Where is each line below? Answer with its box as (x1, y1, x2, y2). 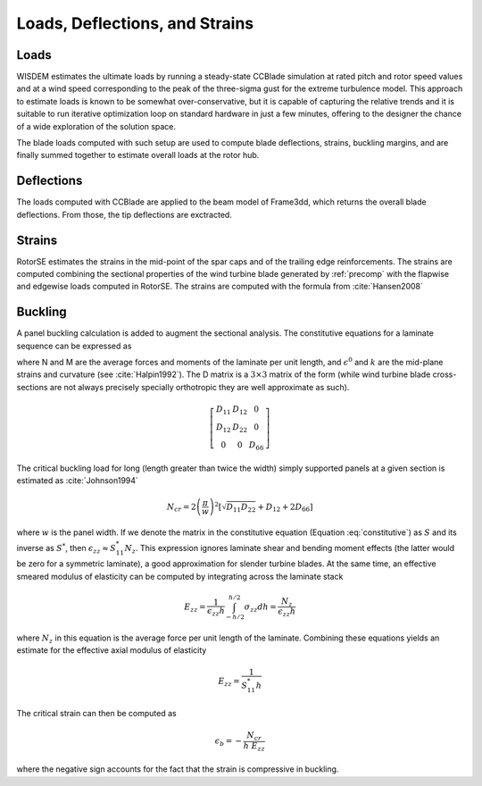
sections (16, 381, 48, 392)
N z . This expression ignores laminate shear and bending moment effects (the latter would (124, 542, 455, 556)
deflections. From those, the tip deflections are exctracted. (16, 209, 232, 220)
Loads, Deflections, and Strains (16, 13, 254, 33)
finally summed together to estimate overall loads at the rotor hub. (16, 150, 260, 161)
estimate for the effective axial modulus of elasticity (16, 645, 207, 656)
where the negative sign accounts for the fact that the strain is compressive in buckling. (16, 764, 339, 774)
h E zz (243, 740, 265, 753)
